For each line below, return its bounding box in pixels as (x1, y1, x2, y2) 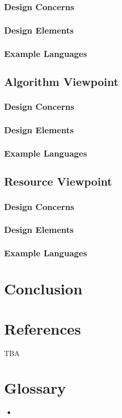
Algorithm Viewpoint (4, 73, 119, 89)
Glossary (4, 377, 66, 398)
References (4, 318, 81, 339)
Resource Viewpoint (4, 173, 112, 189)
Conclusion (4, 278, 83, 299)
